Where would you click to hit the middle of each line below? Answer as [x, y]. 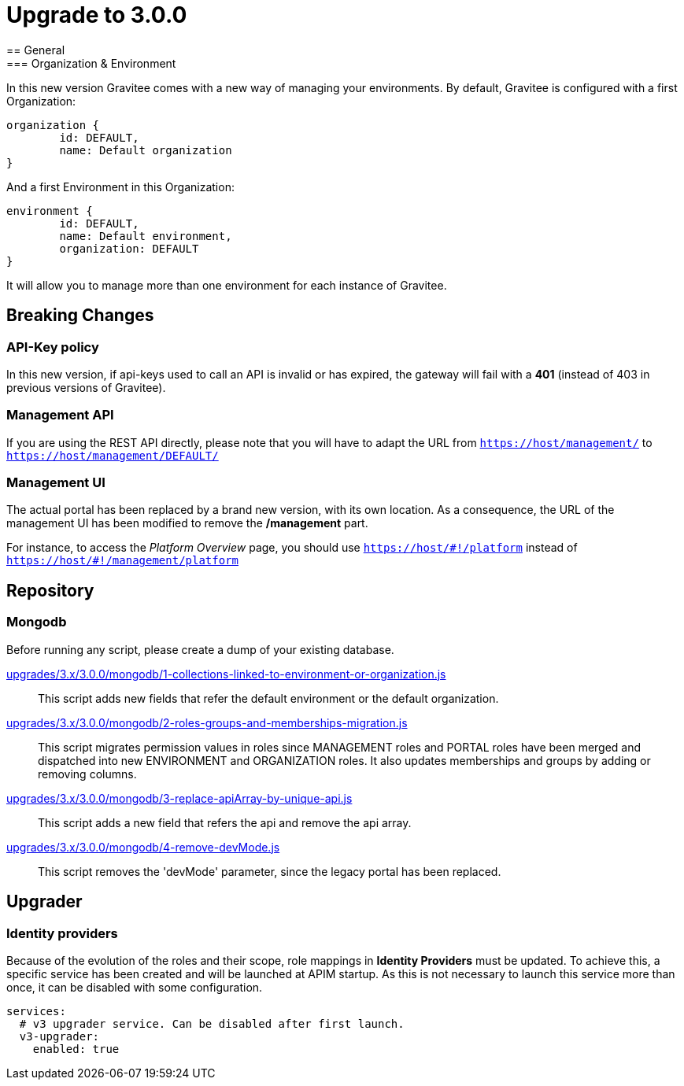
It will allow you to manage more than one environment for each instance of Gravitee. [227, 285]
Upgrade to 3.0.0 [97, 15]
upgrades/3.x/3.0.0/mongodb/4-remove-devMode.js [143, 847]
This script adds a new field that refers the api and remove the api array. [225, 822]
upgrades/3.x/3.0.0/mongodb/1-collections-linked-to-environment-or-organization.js [226, 674]
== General [36, 50]
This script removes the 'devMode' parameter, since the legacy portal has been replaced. [270, 871]
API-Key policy [53, 347]
